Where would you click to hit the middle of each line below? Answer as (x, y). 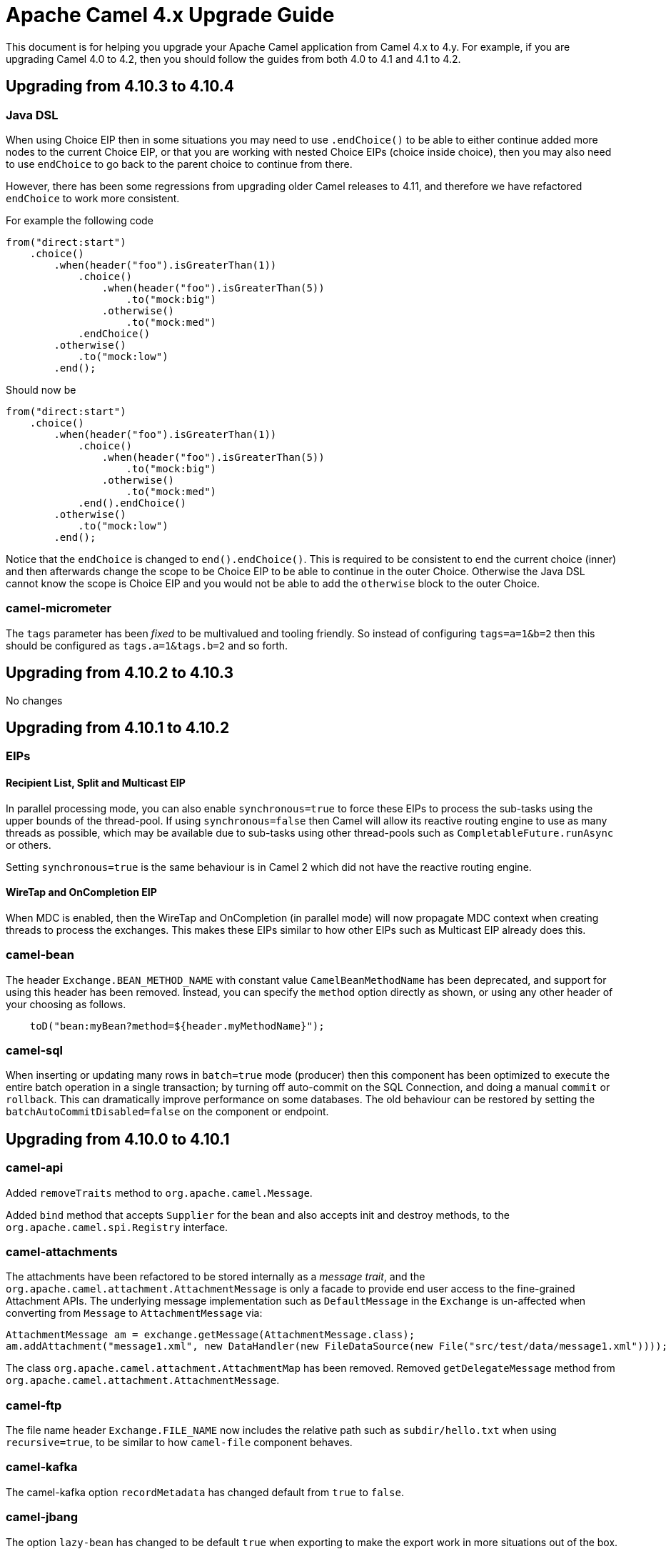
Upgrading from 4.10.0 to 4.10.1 (118, 1139)
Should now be (41, 389)
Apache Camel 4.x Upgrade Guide (170, 15)
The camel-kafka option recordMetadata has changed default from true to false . (205, 1492)
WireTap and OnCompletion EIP (81, 892)
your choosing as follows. (66, 1004)
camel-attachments (62, 1251)
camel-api (35, 1168)
